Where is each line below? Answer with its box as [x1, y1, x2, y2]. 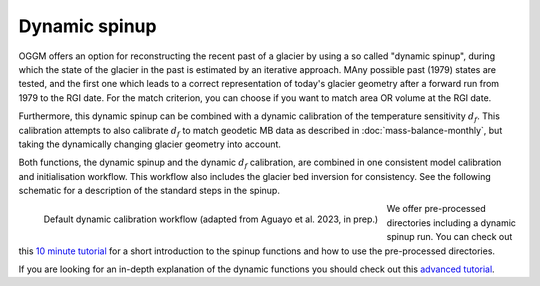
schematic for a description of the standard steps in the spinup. [18, 185, 280, 197]
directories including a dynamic [386, 216, 517, 229]
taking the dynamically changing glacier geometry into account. [18, 138, 282, 150]
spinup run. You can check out [386, 231, 513, 243]
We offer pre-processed [386, 203, 487, 215]
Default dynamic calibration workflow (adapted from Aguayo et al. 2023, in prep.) [43, 213, 379, 225]
